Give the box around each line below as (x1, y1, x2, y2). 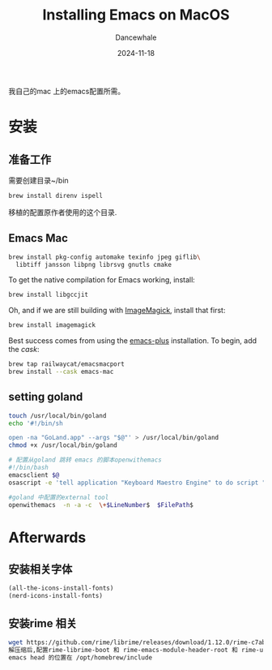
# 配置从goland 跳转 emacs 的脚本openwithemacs (8, 456, 162, 464)
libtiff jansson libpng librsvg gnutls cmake (15, 260, 172, 268)
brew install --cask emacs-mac (8, 367, 114, 376)
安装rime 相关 (8, 616, 77, 630)
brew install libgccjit (8, 290, 89, 299)
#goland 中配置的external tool (8, 493, 109, 501)
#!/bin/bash (8, 464, 49, 472)
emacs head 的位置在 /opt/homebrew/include (8, 653, 152, 662)
